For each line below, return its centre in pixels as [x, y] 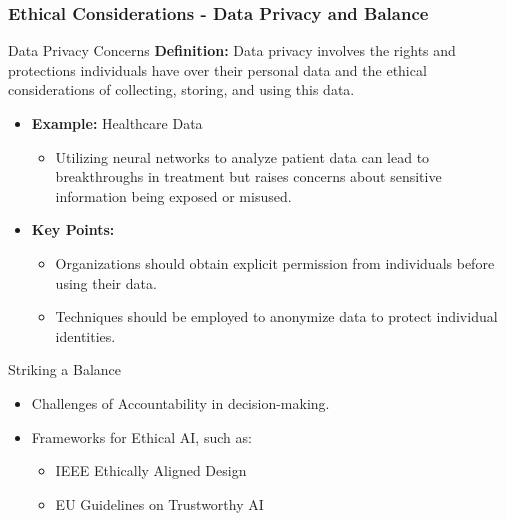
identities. [85, 335]
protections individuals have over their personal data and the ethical [217, 69]
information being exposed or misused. [173, 195]
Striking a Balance [65, 369]
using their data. [106, 282]
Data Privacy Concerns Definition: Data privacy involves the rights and [232, 50]
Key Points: [73, 229]
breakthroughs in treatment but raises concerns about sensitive [248, 176]
